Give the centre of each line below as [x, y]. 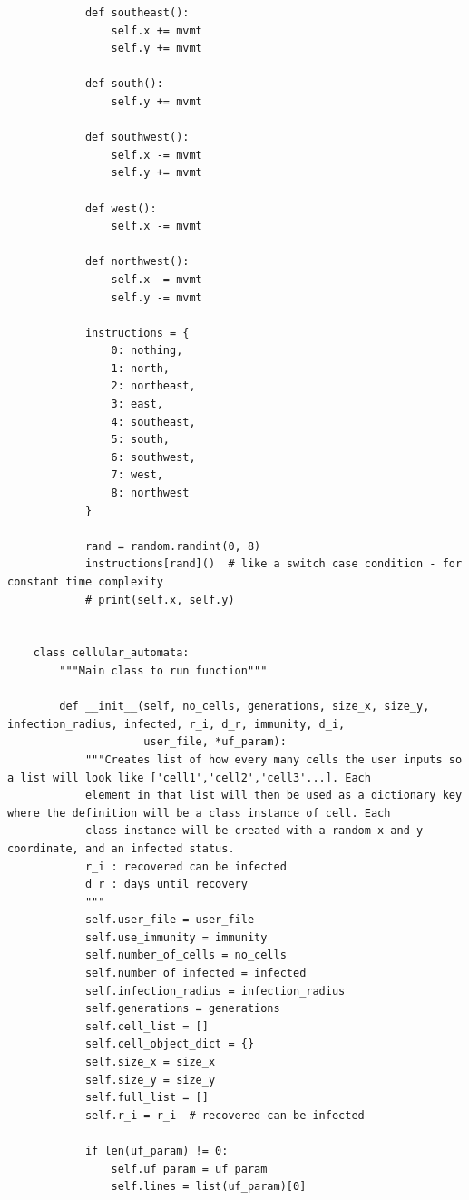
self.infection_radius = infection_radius [215, 991]
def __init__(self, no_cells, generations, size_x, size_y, [244, 707]
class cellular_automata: [111, 653]
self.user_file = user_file [170, 920]
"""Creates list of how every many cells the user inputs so [274, 759]
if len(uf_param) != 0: [156, 1151]
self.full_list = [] [147, 1098]
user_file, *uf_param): [215, 742]
